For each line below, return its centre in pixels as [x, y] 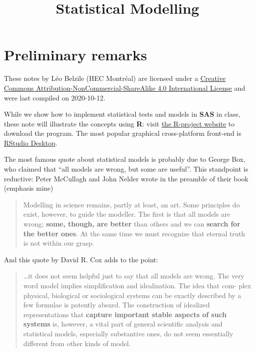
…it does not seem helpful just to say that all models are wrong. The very [134, 276]
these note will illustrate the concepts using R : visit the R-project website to [119, 123]
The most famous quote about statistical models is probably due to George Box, [125, 159]
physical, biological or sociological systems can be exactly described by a [132, 295]
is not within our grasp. [59, 243]
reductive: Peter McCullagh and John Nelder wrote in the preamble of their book [126, 178]
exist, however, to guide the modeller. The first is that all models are [127, 214]
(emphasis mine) [29, 188]
